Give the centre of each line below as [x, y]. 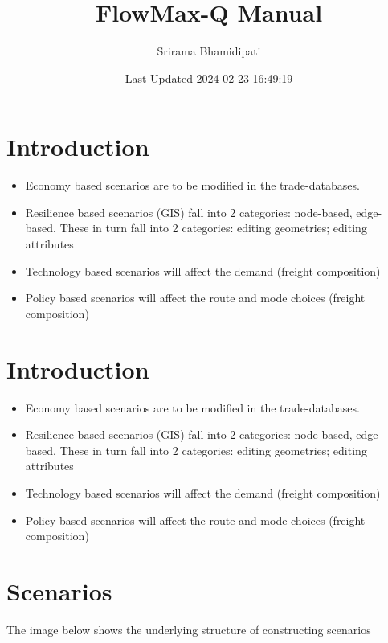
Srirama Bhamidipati [209, 51]
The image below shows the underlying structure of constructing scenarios [189, 629]
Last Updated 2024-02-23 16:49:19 [209, 78]
